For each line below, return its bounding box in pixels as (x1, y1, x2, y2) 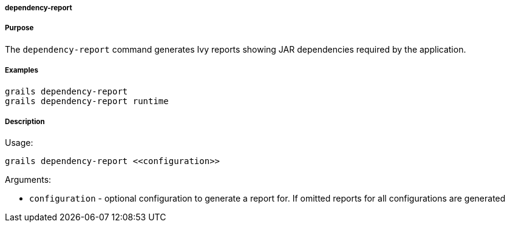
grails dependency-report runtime (5, 96, 169, 106)
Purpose (5, 24, 34, 33)
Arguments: (5, 174, 52, 185)
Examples (5, 66, 38, 75)
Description (5, 117, 45, 126)
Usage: (5, 137, 33, 148)
